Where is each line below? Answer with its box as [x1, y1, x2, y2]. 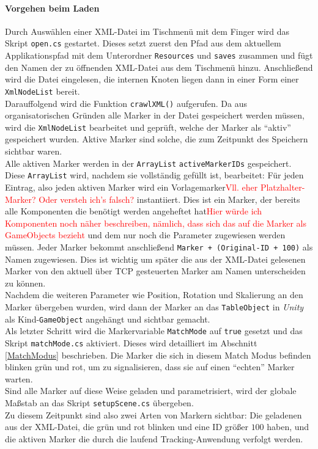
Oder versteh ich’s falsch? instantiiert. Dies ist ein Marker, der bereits [39, 192, 300, 205]
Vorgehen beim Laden [5, 1, 100, 14]
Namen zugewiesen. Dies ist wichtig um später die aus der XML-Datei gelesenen [5, 252, 306, 265]
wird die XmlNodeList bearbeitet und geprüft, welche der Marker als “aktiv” [5, 120, 291, 133]
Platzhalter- [260, 180, 305, 193]
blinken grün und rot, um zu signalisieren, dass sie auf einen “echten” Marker [5, 360, 295, 373]
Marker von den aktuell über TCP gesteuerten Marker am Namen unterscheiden [5, 265, 306, 277]
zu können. [5, 276, 46, 289]
